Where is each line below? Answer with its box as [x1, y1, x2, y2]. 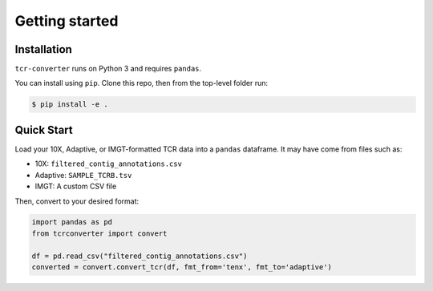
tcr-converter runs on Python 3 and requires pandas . [14, 64, 202, 74]
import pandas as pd [31, 217, 112, 227]
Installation [14, 42, 72, 56]
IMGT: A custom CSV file [34, 181, 117, 192]
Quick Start [14, 123, 73, 136]
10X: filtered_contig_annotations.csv [34, 159, 182, 168]
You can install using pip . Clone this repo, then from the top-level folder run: [14, 79, 269, 88]
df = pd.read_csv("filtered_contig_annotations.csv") [31, 251, 248, 261]
